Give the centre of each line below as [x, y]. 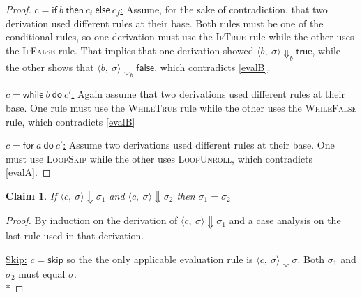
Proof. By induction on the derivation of [92, 220]
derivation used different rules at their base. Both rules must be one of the [165, 23]
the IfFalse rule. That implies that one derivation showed [130, 50]
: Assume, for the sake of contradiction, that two [224, 9]
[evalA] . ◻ [28, 172]
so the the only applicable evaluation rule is [160, 259]
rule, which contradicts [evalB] [70, 121]
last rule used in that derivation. [75, 235]
